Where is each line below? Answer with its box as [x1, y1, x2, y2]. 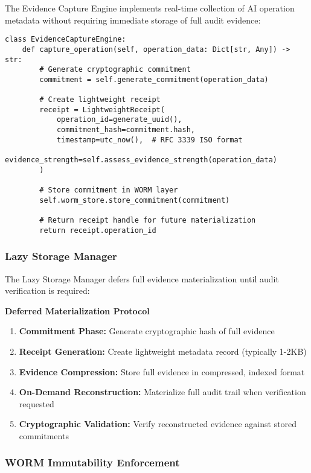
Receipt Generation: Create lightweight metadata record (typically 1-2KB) [19, 344, 307, 357]
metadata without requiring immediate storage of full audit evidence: [5, 13, 261, 26]
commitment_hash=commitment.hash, [56, 125, 195, 135]
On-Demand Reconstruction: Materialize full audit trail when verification [19, 386, 306, 398]
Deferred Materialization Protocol [5, 304, 150, 317]
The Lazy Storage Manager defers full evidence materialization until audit [5, 272, 279, 285]
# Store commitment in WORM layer [39, 186, 178, 195]
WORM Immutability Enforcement [5, 455, 180, 470]
